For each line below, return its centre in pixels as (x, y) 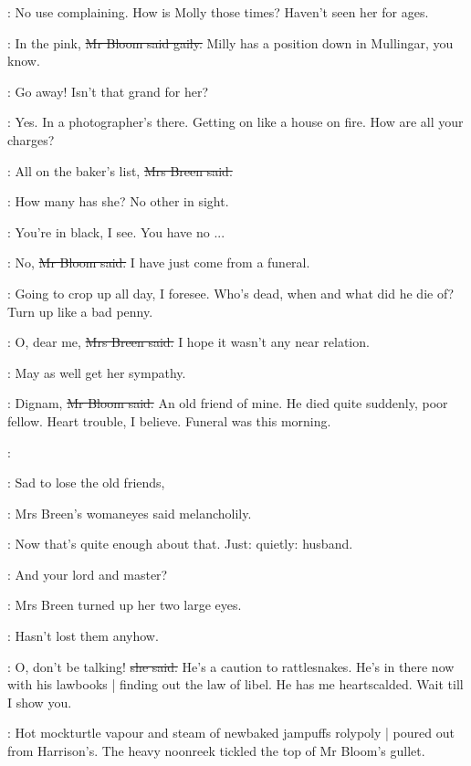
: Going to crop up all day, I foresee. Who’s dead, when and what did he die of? (231, 293)
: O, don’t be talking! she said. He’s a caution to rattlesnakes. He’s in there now (231, 666)
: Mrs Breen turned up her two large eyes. (125, 605)
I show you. (40, 702)
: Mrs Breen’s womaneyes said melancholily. (130, 513)
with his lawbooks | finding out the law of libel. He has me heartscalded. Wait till (235, 684)
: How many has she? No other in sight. (118, 201)
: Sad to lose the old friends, (86, 483)
